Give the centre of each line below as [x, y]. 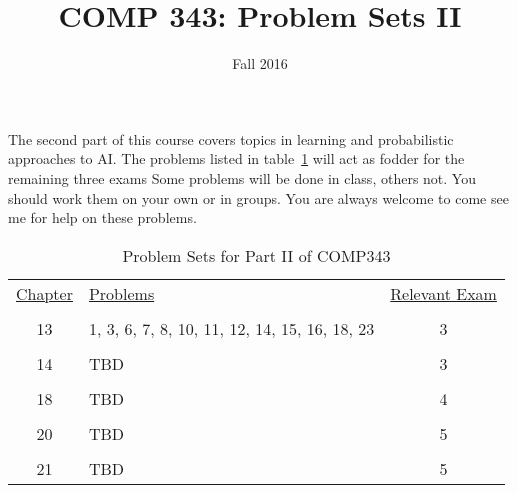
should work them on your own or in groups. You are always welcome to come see [258, 197]
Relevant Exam [443, 293]
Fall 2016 [260, 63]
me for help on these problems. [102, 217]
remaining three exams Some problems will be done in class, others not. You [242, 177]
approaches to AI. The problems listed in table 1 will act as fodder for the [236, 158]
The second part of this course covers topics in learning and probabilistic [231, 138]
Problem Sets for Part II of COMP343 [256, 255]
